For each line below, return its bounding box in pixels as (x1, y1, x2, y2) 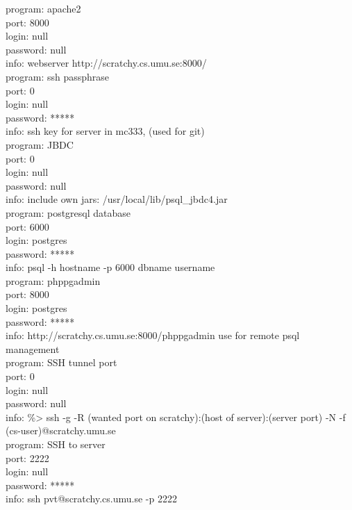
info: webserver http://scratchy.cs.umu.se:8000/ (6, 56, 207, 70)
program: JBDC (6, 137, 74, 151)
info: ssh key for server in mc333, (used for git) (6, 124, 205, 138)
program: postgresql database (6, 205, 131, 220)
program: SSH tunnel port (6, 355, 117, 370)
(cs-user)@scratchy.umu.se (6, 423, 116, 438)
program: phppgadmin (6, 273, 101, 288)
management (6, 341, 60, 356)
